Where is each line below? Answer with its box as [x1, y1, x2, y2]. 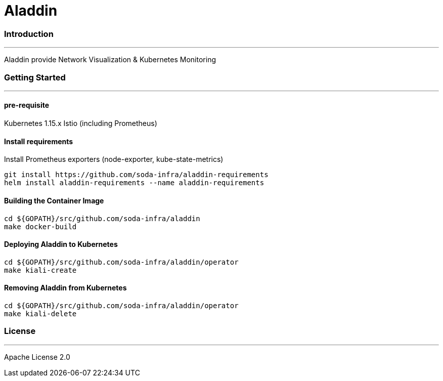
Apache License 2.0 [4, 352, 70, 361]
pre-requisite [4, 101, 50, 110]
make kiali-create [4, 266, 77, 274]
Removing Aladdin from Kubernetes [4, 283, 127, 292]
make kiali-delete [4, 309, 77, 318]
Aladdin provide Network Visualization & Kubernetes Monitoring [4, 55, 216, 64]
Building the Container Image [4, 196, 104, 205]
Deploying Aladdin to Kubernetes [4, 240, 118, 249]
